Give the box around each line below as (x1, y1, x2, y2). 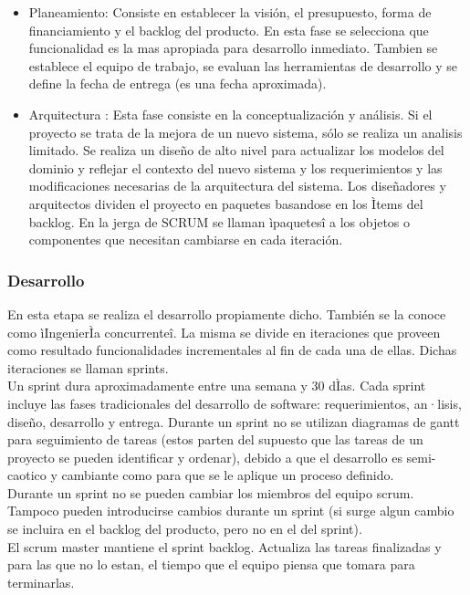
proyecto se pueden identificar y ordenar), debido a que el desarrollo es (7, 447, 402, 466)
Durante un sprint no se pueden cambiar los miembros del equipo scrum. (7, 483, 414, 502)
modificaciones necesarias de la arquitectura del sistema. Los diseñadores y (28, 176, 446, 195)
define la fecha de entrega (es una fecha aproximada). (28, 74, 327, 93)
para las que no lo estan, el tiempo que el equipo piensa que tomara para (7, 555, 415, 574)
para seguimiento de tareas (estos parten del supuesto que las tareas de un (7, 430, 423, 449)
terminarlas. (7, 572, 75, 591)
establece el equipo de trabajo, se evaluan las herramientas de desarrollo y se (28, 56, 458, 75)
